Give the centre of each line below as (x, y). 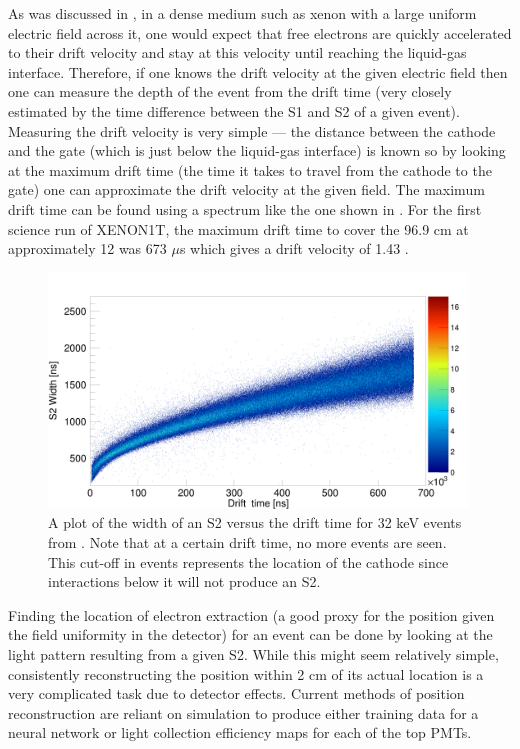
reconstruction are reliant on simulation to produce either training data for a (243, 712)
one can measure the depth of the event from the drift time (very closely (230, 91)
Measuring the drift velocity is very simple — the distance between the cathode (252, 130)
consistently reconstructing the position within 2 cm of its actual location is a (246, 673)
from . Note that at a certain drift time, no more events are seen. (247, 542)
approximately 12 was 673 (87, 248)
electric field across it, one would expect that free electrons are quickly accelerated (260, 32)
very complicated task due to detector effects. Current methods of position (236, 693)
